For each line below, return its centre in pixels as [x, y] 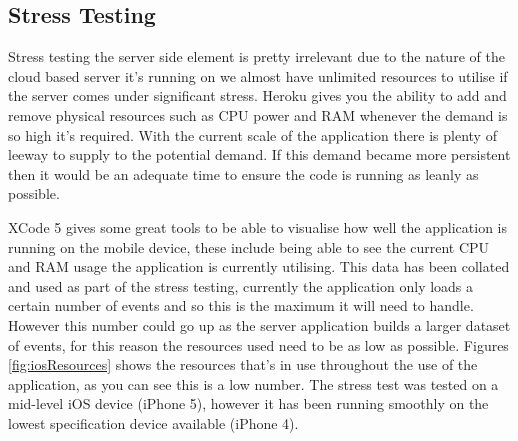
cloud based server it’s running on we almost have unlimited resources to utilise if [258, 75]
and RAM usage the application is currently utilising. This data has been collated [259, 266]
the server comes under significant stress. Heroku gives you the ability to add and [257, 95]
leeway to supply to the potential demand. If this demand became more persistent [259, 154]
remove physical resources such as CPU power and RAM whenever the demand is [258, 114]
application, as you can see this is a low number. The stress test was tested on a [253, 383]
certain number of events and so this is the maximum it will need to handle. [241, 305]
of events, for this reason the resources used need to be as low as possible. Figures [258, 344]
